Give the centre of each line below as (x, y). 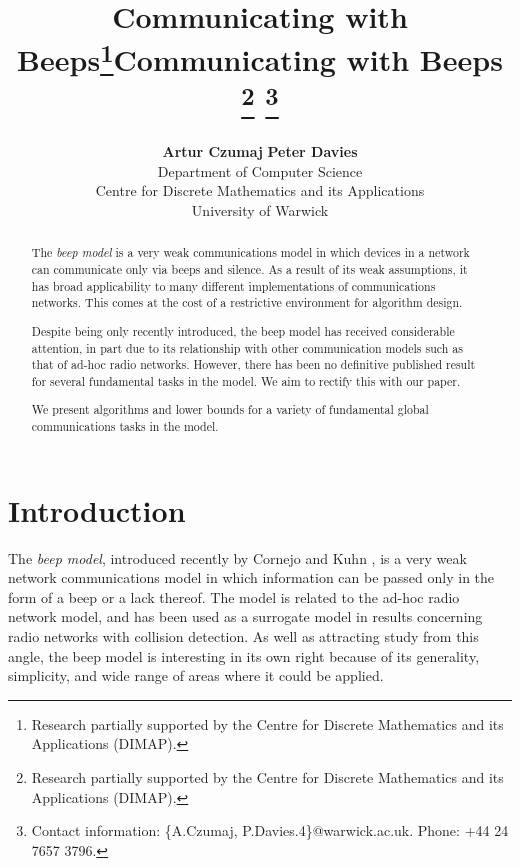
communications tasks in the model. (125, 426)
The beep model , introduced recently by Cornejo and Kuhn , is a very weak (237, 557)
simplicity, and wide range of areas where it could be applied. (196, 675)
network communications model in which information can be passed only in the (251, 577)
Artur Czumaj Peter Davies (260, 151)
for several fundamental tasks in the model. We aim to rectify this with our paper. (246, 380)
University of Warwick (260, 209)
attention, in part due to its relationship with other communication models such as (247, 347)
